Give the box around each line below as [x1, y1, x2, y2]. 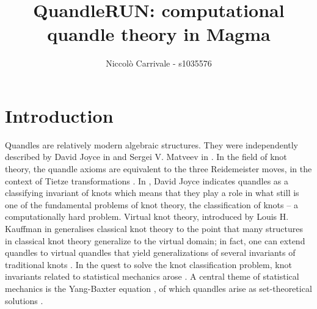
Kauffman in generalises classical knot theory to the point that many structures [5, 222, 303, 234]
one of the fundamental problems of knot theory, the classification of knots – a [5, 198, 298, 211]
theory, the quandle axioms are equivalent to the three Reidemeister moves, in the [5, 162, 312, 175]
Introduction [5, 103, 114, 128]
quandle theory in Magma [47, 21, 271, 46]
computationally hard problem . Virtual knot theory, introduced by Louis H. [5, 210, 289, 223]
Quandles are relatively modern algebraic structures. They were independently [5, 138, 299, 151]
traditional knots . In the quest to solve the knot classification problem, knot [5, 258, 292, 271]
